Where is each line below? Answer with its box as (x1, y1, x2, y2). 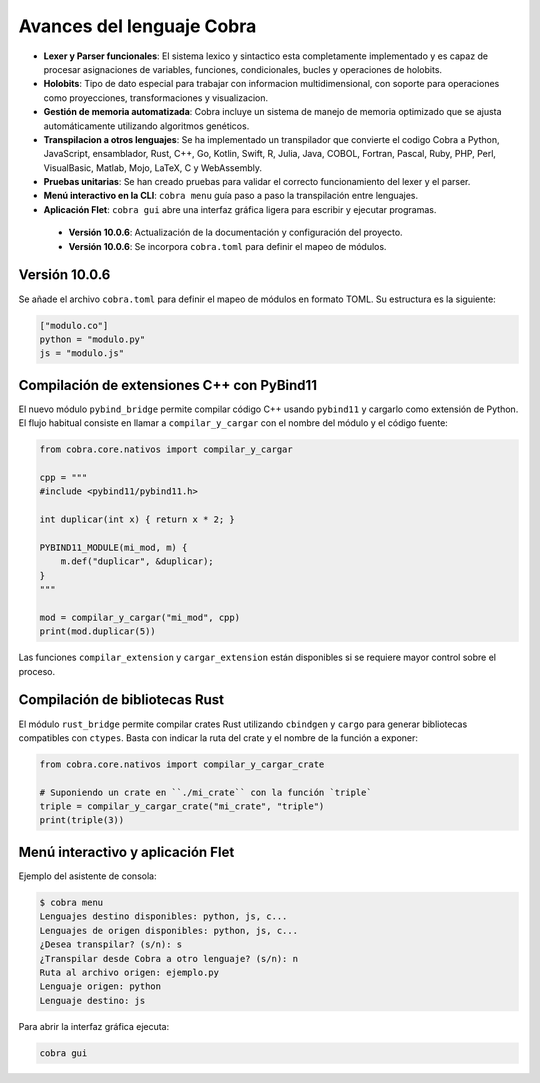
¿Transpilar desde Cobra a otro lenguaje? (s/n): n (39, 953, 299, 964)
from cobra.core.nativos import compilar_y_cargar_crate (39, 758, 325, 770)
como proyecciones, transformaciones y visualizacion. (43, 91, 269, 104)
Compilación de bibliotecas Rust (18, 691, 225, 709)
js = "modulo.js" (39, 348, 125, 359)
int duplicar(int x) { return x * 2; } (39, 514, 235, 525)
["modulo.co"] (39, 320, 109, 331)
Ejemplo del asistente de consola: (18, 870, 157, 882)
